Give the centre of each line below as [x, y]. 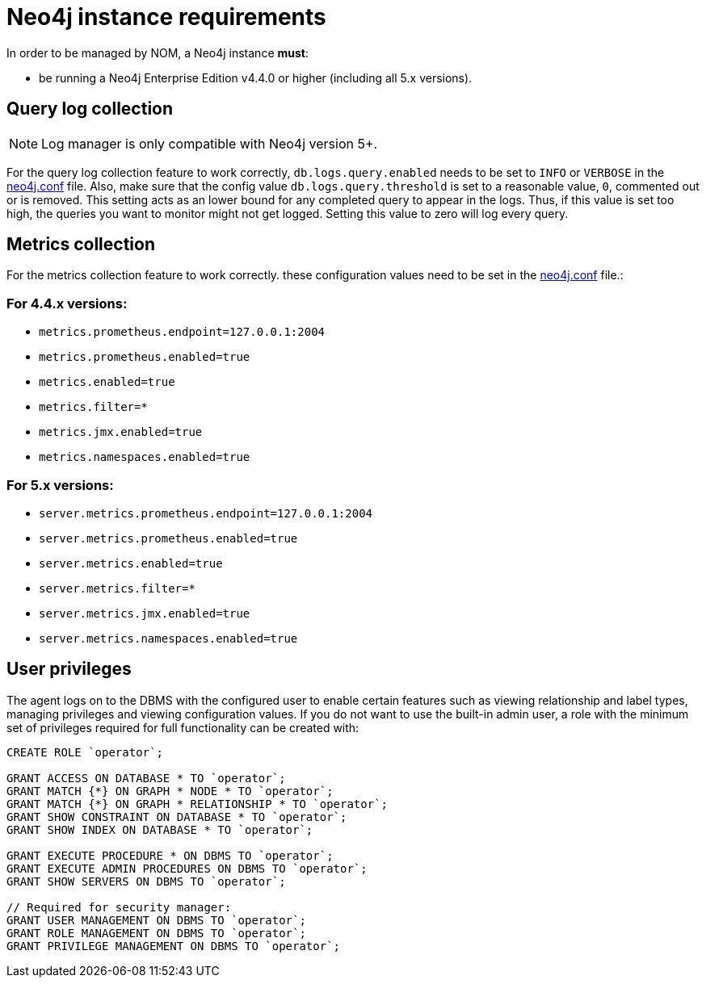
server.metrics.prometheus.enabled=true [168, 538]
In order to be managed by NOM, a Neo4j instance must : [158, 52]
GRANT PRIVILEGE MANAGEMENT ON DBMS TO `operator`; [174, 946]
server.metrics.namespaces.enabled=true [168, 638]
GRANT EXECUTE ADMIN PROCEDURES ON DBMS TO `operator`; [187, 868]
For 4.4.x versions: [67, 303]
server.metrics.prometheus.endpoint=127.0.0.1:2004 [206, 513]
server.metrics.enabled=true [131, 563]
